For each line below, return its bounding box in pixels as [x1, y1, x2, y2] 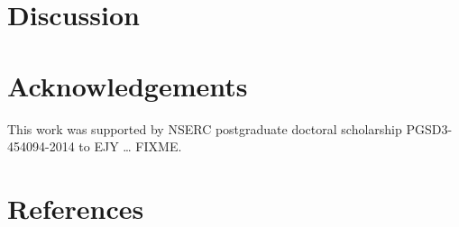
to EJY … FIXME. [78, 137, 182, 156]
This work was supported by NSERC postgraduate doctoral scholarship [7, 119, 402, 138]
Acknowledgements [7, 67, 248, 104]
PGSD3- [406, 119, 453, 138]
